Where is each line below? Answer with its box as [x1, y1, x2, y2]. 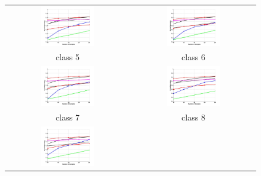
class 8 [182, 110, 205, 123]
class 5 [56, 51, 79, 63]
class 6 [182, 51, 205, 63]
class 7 [56, 110, 79, 123]
